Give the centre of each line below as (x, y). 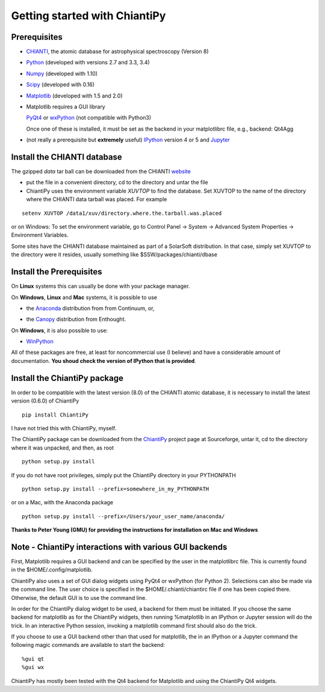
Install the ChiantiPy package (67, 378)
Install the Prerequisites (57, 272)
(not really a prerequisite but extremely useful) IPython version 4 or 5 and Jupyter (128, 140)
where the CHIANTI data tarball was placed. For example (97, 199)
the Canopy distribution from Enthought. (76, 320)
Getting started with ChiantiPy (88, 16)
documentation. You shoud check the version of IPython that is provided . (104, 360)
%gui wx (33, 667)
